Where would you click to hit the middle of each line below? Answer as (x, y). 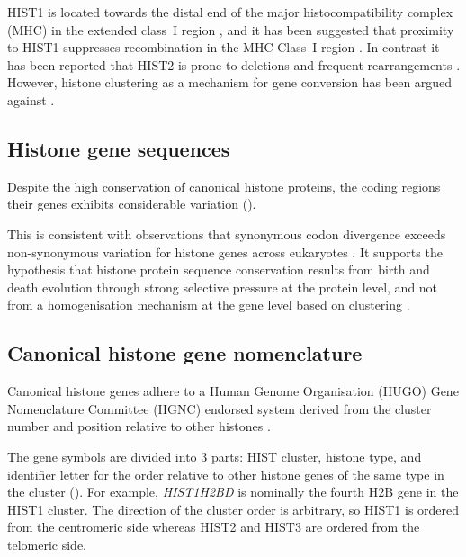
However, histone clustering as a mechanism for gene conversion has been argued (230, 82)
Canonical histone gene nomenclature (185, 353)
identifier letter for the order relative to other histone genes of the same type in (226, 474)
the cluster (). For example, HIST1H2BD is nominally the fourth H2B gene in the (233, 492)
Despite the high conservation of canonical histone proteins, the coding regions (224, 186)
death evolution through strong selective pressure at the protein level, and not (223, 287)
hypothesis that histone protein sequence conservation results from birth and (219, 270)
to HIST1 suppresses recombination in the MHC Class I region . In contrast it (224, 47)
